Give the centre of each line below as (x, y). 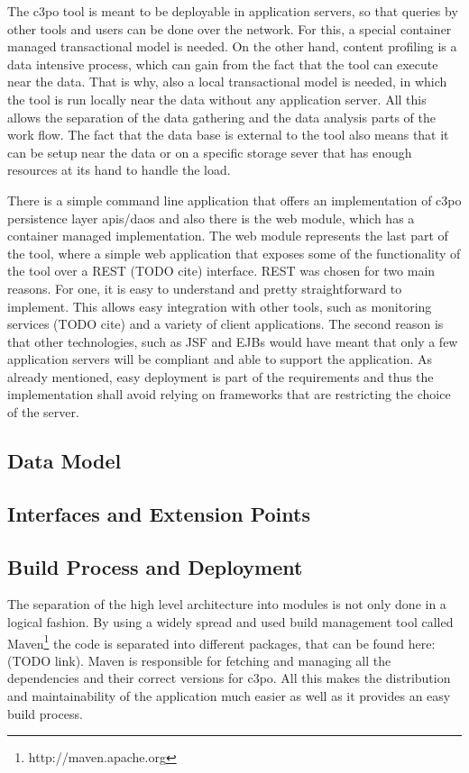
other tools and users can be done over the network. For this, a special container (230, 28)
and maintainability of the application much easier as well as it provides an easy (229, 696)
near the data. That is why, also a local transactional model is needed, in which (227, 82)
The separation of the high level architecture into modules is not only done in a (227, 604)
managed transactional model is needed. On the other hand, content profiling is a (232, 46)
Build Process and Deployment (155, 566)
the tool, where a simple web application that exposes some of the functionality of (234, 253)
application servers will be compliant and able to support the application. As (220, 359)
